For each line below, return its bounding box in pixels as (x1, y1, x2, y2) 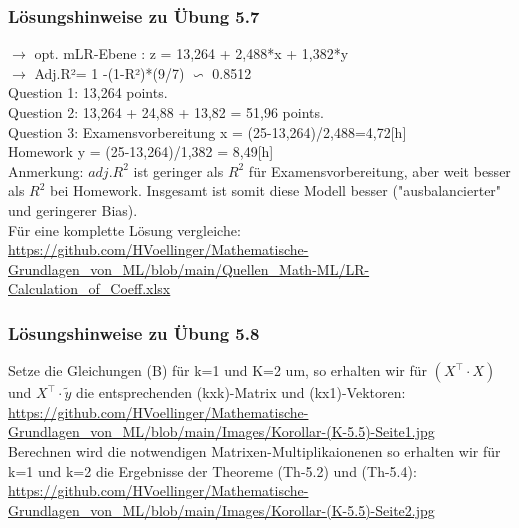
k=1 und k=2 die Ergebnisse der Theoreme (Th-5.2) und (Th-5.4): (8, 460, 417, 481)
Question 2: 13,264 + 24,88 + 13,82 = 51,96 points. (8, 102, 324, 122)
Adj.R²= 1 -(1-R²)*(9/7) (34, 62, 185, 83)
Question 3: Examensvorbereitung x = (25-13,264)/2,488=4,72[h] (8, 121, 407, 142)
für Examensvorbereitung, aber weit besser (248, 160, 511, 181)
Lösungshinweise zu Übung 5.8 (8, 320, 260, 345)
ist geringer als (133, 160, 224, 181)
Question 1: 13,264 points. (8, 82, 168, 103)
